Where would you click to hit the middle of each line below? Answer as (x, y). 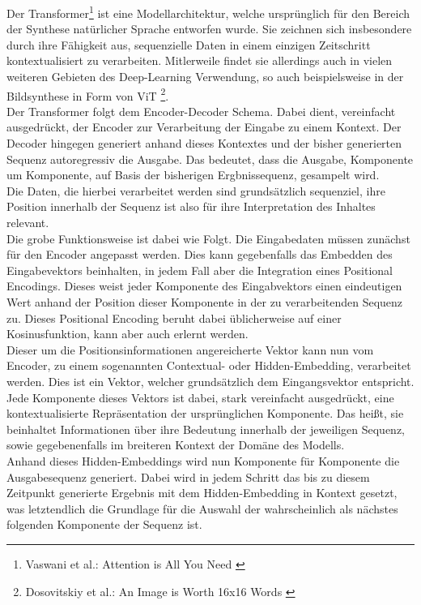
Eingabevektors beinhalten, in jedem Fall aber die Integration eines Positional (200, 270)
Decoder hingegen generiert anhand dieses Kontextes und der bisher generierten (204, 143)
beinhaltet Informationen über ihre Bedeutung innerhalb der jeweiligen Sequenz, (206, 429)
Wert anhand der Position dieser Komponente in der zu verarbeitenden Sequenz (205, 302)
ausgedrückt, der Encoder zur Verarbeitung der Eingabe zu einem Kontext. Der (204, 127)
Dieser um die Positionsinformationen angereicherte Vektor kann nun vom (190, 349)
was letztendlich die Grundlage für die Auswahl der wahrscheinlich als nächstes (202, 508)
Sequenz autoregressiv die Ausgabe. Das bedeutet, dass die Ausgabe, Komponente (210, 159)
